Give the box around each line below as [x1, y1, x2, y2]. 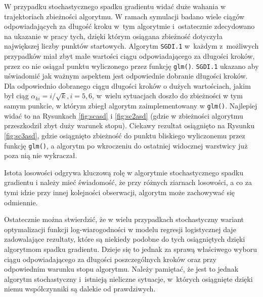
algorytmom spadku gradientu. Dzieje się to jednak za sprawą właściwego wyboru [4, 243, 257, 254]
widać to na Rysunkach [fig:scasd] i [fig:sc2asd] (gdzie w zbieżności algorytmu [4, 110, 243, 121]
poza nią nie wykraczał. [4, 150, 77, 161]
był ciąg [4, 90, 29, 101]
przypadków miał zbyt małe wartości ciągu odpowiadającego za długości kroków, [4, 51, 255, 61]
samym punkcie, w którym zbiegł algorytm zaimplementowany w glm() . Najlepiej [4, 100, 257, 111]
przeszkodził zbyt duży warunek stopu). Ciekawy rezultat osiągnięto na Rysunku [4, 120, 254, 131]
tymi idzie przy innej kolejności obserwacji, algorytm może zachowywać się [4, 187, 235, 197]
